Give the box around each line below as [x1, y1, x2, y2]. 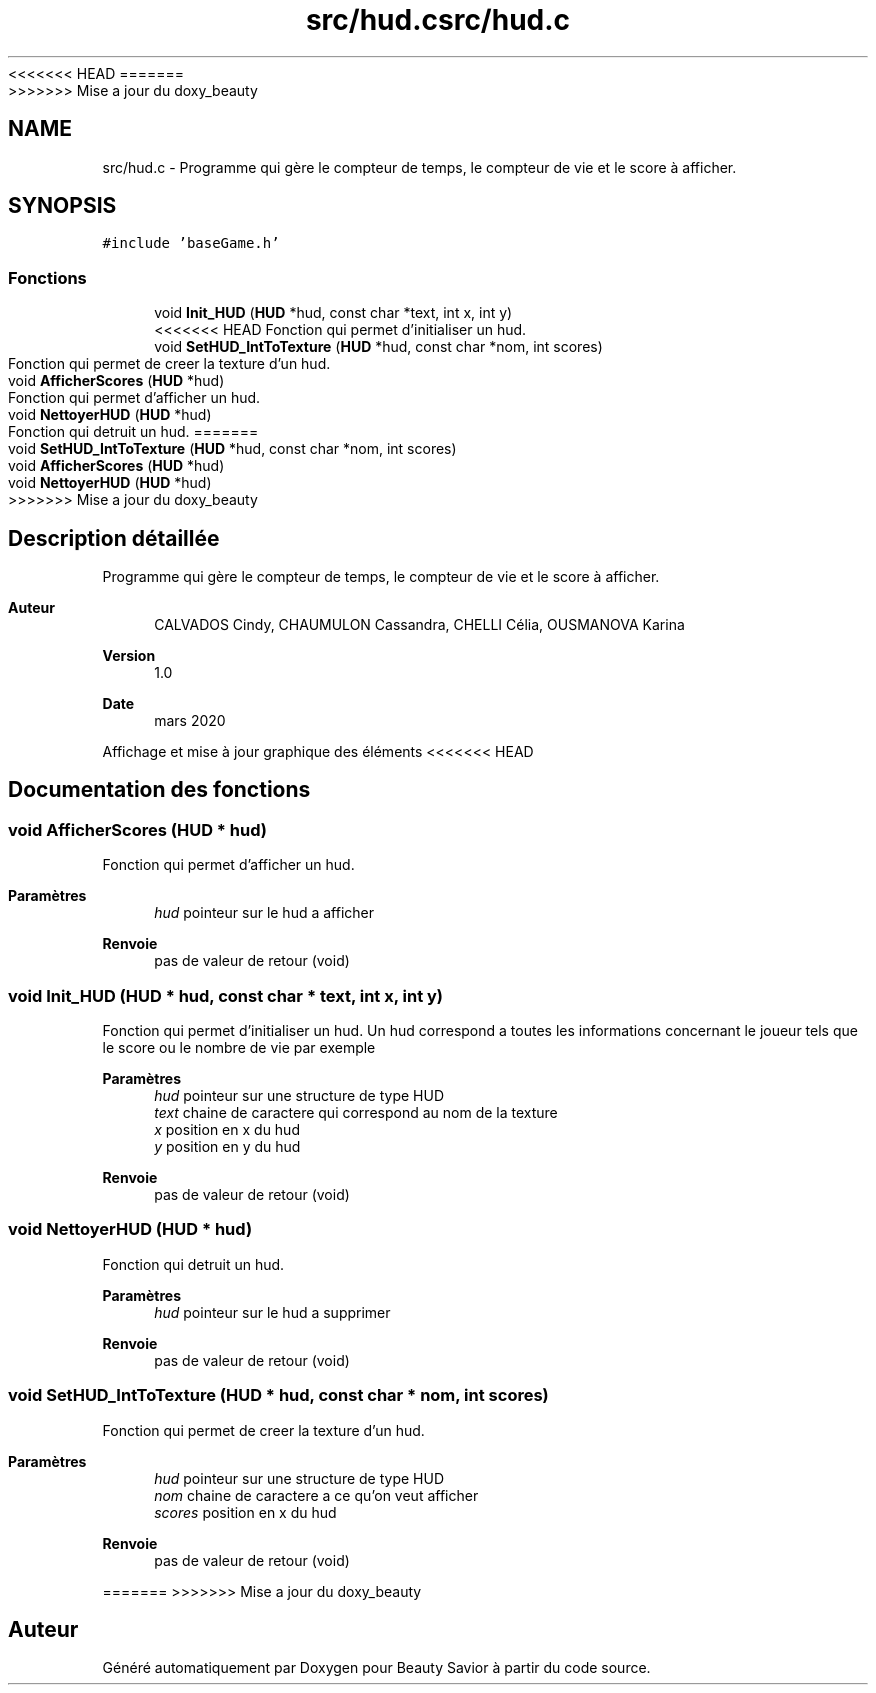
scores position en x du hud [154, 1503, 337, 1521]
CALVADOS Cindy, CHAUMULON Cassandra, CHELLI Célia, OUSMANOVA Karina [154, 616, 685, 634]
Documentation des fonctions [8, 777, 311, 803]
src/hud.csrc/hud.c [305, 3, 571, 37]
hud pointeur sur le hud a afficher [154, 904, 375, 922]
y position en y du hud [154, 1138, 301, 1155]
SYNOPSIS [8, 193, 117, 219]
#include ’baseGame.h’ [102, 235, 280, 252]
